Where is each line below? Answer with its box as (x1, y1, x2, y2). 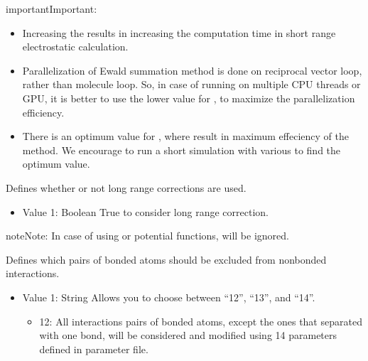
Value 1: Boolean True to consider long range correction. (22, 204, 269, 219)
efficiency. (22, 104, 65, 119)
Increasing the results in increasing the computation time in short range (22, 25, 336, 40)
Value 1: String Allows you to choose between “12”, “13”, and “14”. (22, 289, 315, 304)
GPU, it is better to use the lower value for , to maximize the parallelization (22, 90, 355, 105)
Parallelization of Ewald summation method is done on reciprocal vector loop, (22, 63, 362, 77)
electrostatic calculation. (22, 39, 129, 54)
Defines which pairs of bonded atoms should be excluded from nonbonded (6, 252, 327, 266)
